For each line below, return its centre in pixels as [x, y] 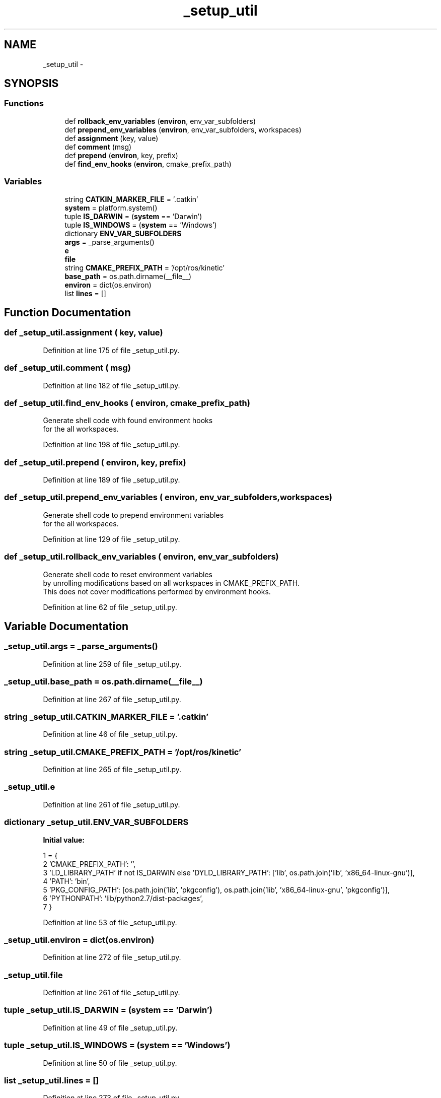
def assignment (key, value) [112, 138]
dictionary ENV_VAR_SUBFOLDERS [123, 233]
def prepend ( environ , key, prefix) [121, 155]
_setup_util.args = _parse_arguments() [81, 646]
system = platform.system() [111, 208]
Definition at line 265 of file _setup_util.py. [112, 769]
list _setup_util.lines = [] [52, 1080]
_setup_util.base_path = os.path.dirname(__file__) [103, 682]
